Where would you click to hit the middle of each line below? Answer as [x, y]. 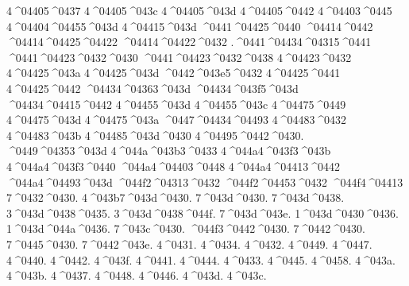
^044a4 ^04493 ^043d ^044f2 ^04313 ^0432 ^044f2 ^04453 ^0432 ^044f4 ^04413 [205, 182]
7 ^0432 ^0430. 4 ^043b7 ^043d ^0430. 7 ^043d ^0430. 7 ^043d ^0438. [176, 197]
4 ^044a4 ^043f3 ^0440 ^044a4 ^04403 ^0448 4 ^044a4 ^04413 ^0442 [173, 166]
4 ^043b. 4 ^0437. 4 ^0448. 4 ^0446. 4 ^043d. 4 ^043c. [137, 275]
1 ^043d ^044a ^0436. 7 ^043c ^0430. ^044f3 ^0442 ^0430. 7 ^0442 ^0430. [186, 228]
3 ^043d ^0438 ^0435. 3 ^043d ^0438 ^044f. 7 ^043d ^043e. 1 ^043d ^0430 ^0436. [203, 213]
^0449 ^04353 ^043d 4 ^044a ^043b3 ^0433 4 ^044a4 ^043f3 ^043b [169, 151]
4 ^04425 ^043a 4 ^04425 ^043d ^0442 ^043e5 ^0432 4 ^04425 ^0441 [174, 73]
